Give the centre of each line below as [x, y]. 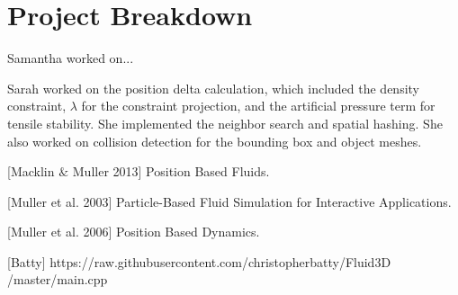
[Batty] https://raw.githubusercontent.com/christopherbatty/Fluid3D [199, 261]
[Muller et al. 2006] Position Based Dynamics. [134, 232]
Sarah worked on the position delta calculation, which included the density [213, 88]
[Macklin [31, 171]
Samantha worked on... [71, 58]
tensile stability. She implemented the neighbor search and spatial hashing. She [225, 123]
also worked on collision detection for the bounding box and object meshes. [215, 141]
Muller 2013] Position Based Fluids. [171, 171]
